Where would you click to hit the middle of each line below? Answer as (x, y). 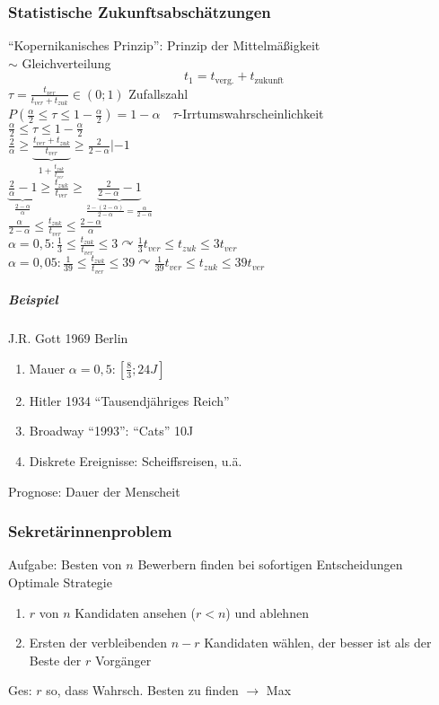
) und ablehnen (267, 612)
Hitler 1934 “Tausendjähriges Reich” (129, 400)
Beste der (55, 660)
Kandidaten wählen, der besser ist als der (318, 643)
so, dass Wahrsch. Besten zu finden (142, 690)
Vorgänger (123, 660)
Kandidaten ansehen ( (135, 612)
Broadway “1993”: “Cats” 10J (111, 431)
